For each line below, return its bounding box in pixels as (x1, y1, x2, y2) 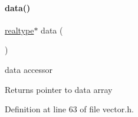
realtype (5, 24, 34, 36)
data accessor (5, 63, 53, 75)
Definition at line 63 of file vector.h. (5, 103, 134, 115)
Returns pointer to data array (5, 83, 113, 95)
